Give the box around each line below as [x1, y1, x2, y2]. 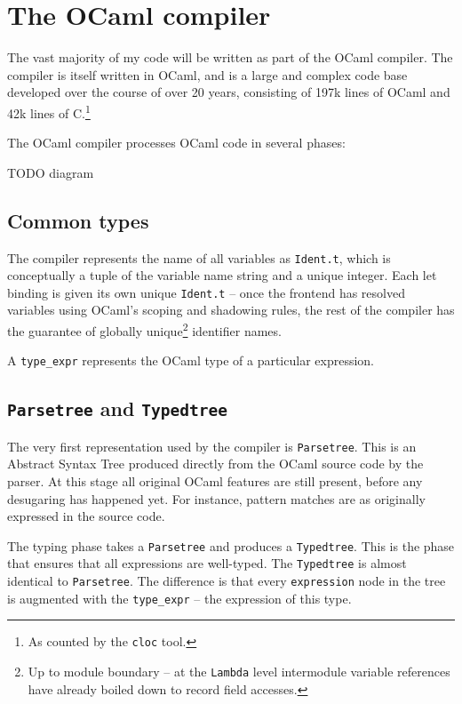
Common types [7, 206, 149, 234]
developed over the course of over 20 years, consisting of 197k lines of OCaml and [7, 83, 450, 101]
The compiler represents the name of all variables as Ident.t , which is [7, 248, 391, 267]
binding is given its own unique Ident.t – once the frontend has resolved [7, 283, 405, 301]
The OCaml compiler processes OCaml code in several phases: [7, 133, 346, 152]
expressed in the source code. [7, 507, 165, 525]
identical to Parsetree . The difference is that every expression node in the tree [7, 572, 446, 590]
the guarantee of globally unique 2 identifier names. [7, 319, 282, 340]
